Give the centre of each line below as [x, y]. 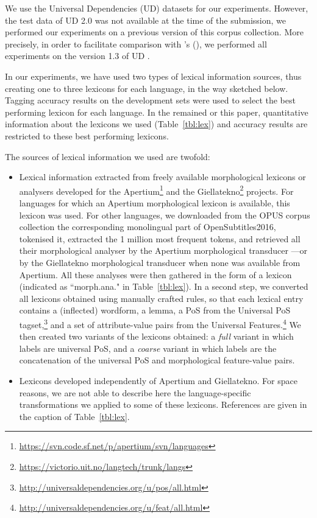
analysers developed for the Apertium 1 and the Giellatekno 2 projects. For [156, 190]
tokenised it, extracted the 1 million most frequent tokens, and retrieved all [160, 238]
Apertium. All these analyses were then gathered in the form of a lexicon [155, 274]
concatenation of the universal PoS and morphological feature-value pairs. [157, 360]
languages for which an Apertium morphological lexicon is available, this [155, 202]
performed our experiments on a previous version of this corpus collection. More [154, 32]
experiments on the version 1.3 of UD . [77, 56]
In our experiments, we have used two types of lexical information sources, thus [153, 76]
